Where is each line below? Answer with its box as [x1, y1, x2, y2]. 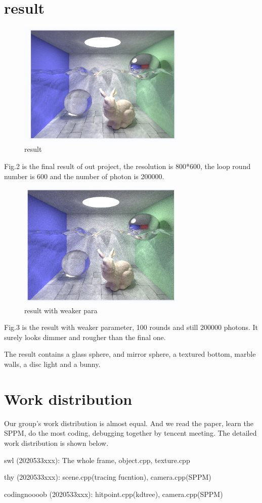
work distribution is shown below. [4, 437, 109, 448]
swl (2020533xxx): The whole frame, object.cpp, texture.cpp [4, 454, 190, 465]
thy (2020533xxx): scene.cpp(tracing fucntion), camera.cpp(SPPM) [4, 472, 211, 482]
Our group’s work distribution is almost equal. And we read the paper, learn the [4, 417, 253, 428]
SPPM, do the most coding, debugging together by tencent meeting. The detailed [4, 428, 257, 438]
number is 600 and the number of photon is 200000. [4, 171, 164, 181]
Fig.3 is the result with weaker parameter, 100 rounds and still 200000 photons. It [4, 322, 258, 332]
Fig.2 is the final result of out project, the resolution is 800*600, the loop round [4, 161, 251, 172]
